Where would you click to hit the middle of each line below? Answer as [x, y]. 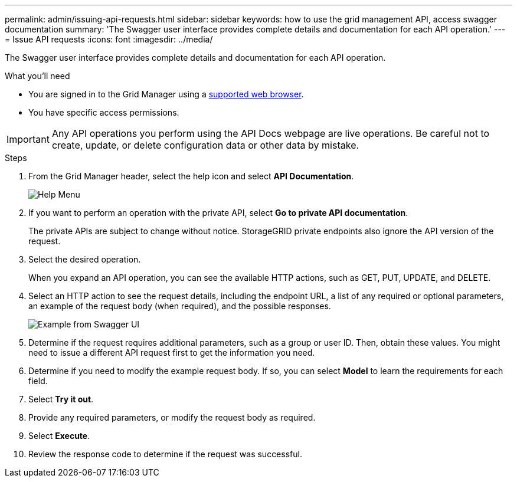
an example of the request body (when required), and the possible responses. [180, 306]
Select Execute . [59, 436]
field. [38, 381]
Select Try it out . [61, 399]
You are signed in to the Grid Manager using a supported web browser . [166, 94]
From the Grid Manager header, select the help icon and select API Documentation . [191, 176]
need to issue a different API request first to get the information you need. [172, 353]
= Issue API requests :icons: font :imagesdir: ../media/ [109, 39]
